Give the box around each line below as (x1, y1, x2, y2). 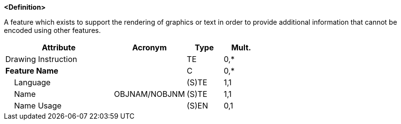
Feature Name (5, 66, 58, 76)
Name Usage (14, 101, 62, 110)
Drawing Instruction (5, 54, 77, 64)
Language (14, 77, 51, 87)
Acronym (132, 43, 167, 52)
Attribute (42, 43, 76, 52)
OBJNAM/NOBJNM (114, 89, 185, 99)
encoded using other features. (4, 26, 101, 34)
